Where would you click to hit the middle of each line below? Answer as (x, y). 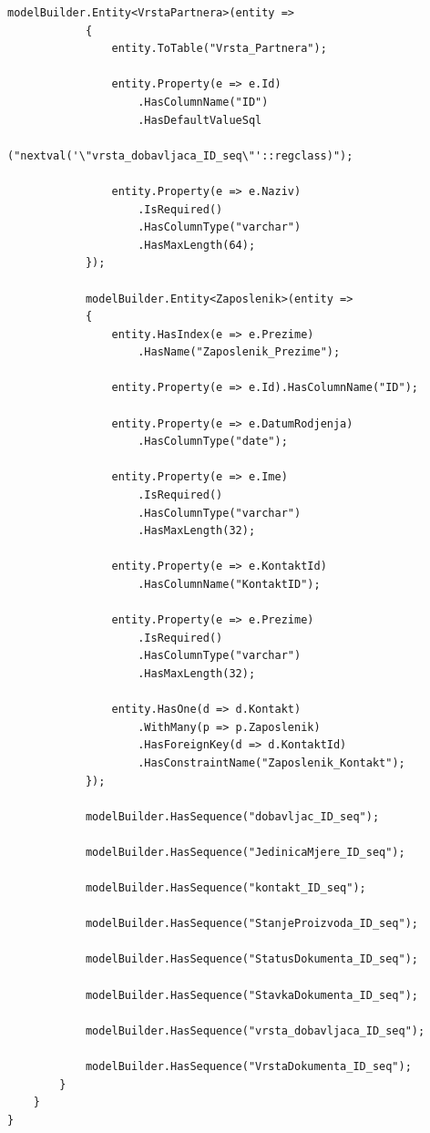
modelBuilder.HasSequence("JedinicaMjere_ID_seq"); (245, 852)
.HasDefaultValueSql (200, 120)
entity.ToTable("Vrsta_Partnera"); (219, 49)
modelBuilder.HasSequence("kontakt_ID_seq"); (225, 888)
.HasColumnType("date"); (213, 442)
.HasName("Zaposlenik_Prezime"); (239, 352)
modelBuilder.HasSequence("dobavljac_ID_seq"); (232, 816)
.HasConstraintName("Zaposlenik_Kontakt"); (271, 762)
